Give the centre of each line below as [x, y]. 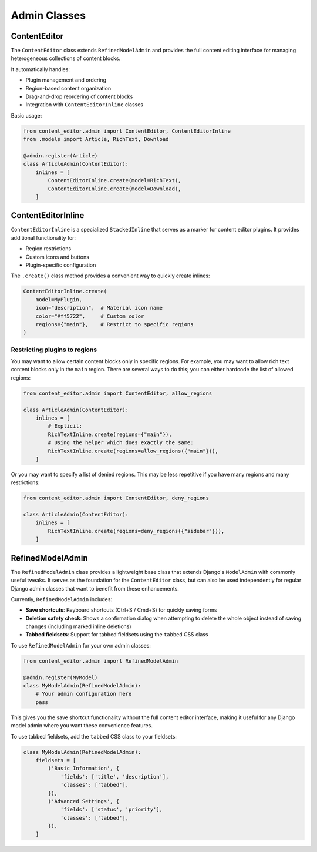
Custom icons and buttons [57, 257]
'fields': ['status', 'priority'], [111, 810]
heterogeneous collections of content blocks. [65, 58]
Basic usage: [26, 115]
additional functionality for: [43, 237]
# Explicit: [65, 426]
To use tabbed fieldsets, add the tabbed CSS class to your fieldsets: [94, 736]
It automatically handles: [41, 69]
